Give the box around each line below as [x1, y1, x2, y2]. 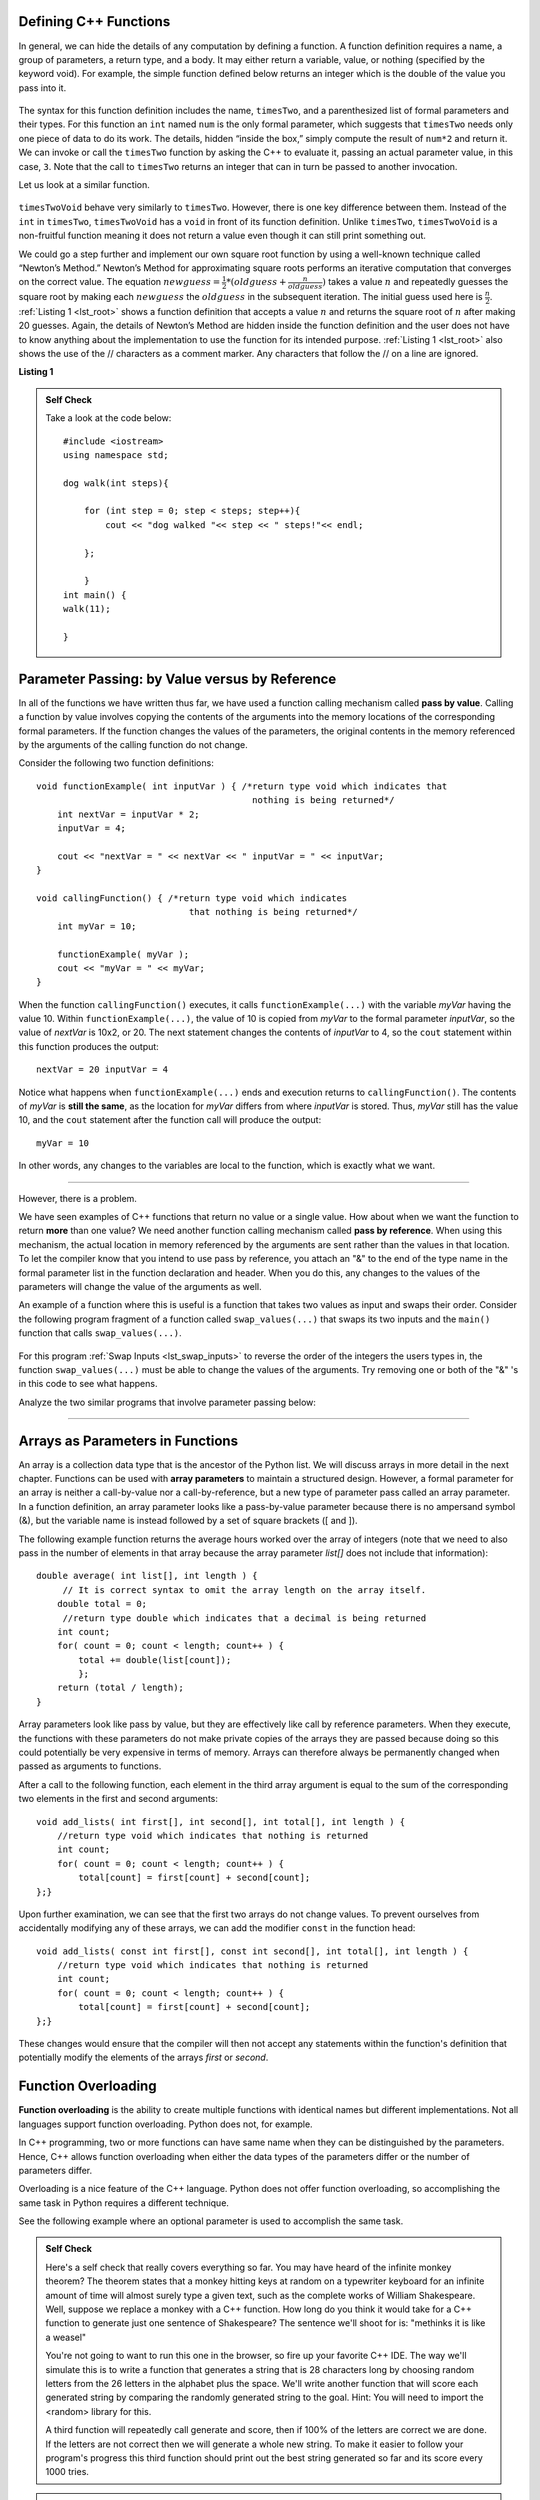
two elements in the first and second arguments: [18, 1793, 219, 1805]
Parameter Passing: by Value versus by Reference [18, 670, 337, 687]
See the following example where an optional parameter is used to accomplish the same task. [18, 2215, 404, 2227]
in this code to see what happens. [18, 1378, 158, 1390]
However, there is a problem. [18, 1192, 137, 1204]
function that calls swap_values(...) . [18, 1327, 182, 1339]
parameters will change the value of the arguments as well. [18, 1280, 262, 1292]
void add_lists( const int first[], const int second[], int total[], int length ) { [36, 1945, 469, 1957]
